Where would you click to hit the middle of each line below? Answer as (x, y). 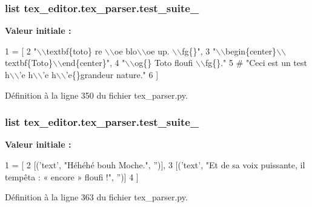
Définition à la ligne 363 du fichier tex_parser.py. (96, 197)
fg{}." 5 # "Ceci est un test (256, 63)
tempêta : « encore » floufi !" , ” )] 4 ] (72, 176)
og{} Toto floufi (164, 63)
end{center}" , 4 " (94, 63)
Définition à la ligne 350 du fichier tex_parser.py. (96, 95)
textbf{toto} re (74, 51)
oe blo (126, 51)
